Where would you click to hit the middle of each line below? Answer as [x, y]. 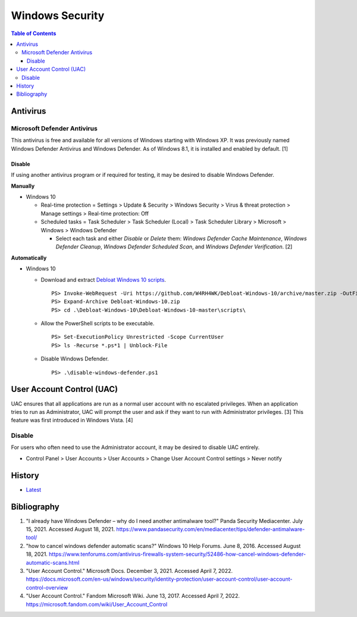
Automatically [29, 258]
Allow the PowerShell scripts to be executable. [98, 323]
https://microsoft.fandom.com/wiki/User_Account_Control [97, 604]
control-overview [47, 587]
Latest [34, 490]
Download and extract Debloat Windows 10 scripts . [104, 279]
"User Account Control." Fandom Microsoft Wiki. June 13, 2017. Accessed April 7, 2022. [133, 596]
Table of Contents [34, 33]
